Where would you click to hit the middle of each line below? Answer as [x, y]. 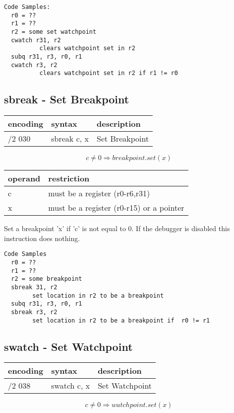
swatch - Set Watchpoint [68, 346]
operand [24, 178]
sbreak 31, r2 [34, 287]
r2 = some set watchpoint [54, 32]
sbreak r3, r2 [34, 312]
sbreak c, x [70, 139]
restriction [69, 178]
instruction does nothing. [42, 238]
